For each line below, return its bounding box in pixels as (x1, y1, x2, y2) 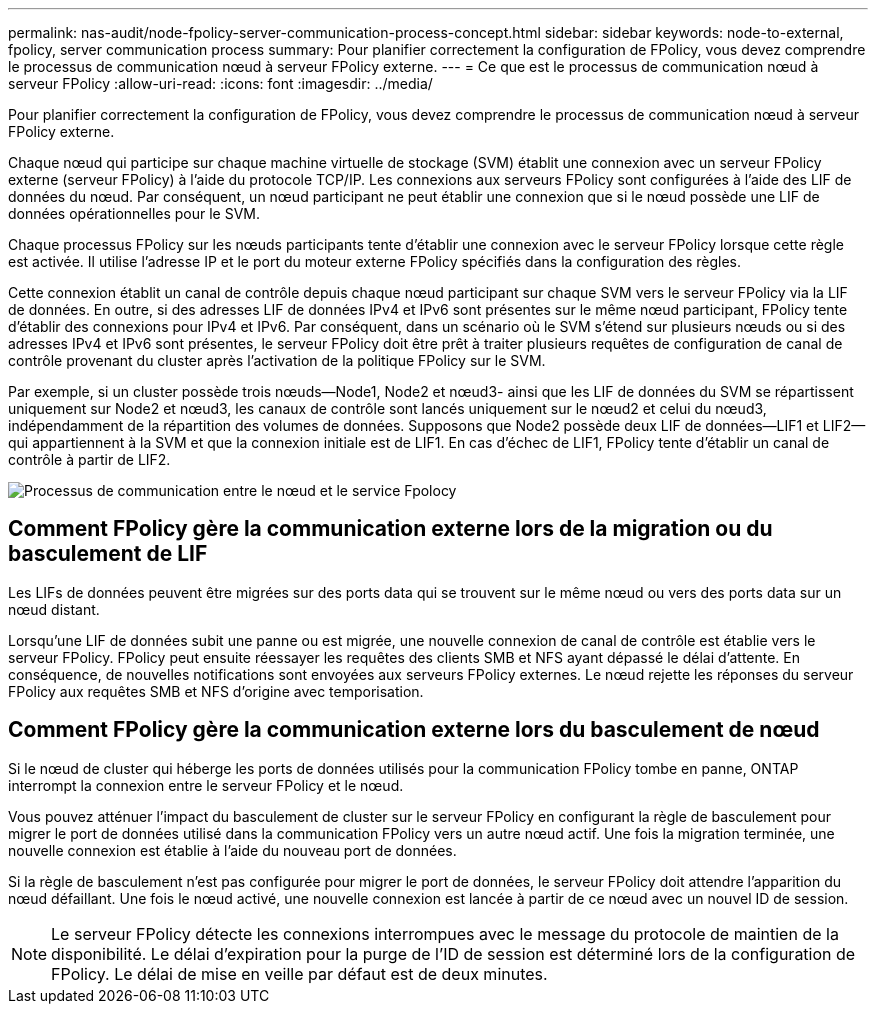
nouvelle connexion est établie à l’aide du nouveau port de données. (8, 841, 457, 859)
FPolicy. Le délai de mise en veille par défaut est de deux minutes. (51, 963, 548, 984)
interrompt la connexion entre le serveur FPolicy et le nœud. (8, 776, 404, 794)
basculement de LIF (8, 541, 208, 567)
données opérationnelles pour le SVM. (8, 205, 261, 222)
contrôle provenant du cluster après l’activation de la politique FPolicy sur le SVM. (8, 352, 546, 369)
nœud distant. (8, 600, 100, 618)
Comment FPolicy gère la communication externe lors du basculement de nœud (8, 717, 820, 743)
